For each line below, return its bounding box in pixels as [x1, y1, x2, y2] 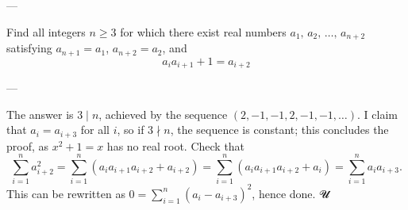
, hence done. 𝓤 [252, 185, 329, 201]
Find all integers [6, 23, 86, 40]
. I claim [357, 105, 398, 122]
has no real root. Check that [106, 137, 245, 154]
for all [80, 121, 110, 138]
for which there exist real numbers [120, 23, 287, 40]
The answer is [6, 105, 74, 122]
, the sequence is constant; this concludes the [170, 121, 389, 138]
